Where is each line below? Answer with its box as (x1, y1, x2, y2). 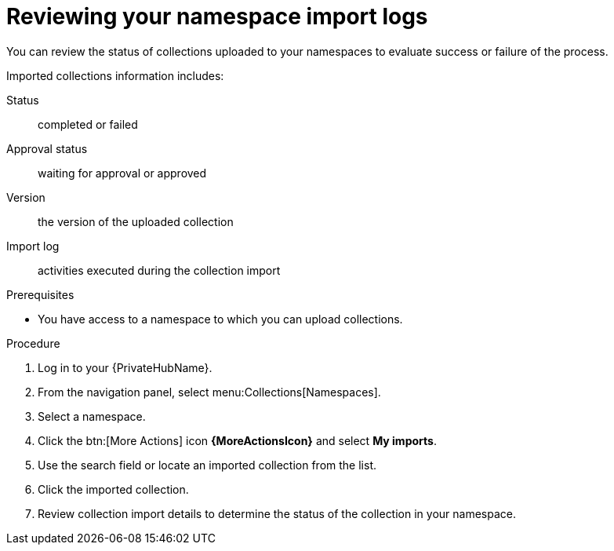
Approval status (6, 141, 88, 155)
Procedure (6, 336, 60, 350)
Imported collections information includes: (6, 68, 224, 82)
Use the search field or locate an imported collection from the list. (38, 458, 376, 472)
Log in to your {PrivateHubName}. (38, 360, 213, 374)
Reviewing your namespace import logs (6, 3, 428, 30)
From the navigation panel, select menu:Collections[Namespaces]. (38, 385, 381, 399)
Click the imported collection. (38, 482, 189, 496)
